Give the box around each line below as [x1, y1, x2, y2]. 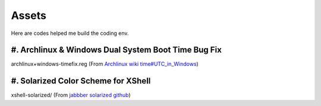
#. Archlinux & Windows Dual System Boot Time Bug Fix [11, 45, 222, 55]
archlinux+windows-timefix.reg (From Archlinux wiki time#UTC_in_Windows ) [11, 60, 199, 68]
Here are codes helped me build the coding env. [11, 30, 129, 37]
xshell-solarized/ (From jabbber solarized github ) [11, 92, 131, 99]
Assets [11, 9, 47, 22]
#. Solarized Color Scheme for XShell [11, 76, 151, 86]
